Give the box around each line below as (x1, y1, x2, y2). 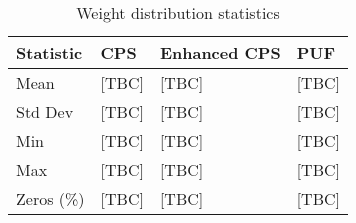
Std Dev (16, 100, 74, 123)
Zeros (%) (16, 187, 85, 210)
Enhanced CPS (159, 41, 281, 64)
